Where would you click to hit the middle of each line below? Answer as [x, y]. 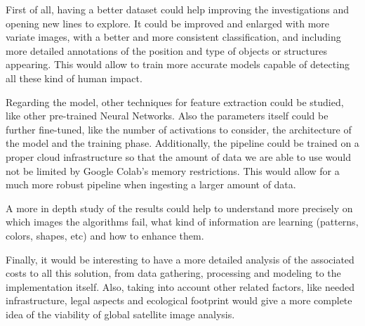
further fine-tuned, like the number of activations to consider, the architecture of [179, 129]
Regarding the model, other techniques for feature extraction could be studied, [175, 102]
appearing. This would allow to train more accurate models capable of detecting [178, 64]
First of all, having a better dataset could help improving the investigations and [178, 9]
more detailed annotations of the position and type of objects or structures [166, 50]
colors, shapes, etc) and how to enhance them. [105, 235]
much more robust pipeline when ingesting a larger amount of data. [151, 184]
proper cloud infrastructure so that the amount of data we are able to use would [179, 156]
